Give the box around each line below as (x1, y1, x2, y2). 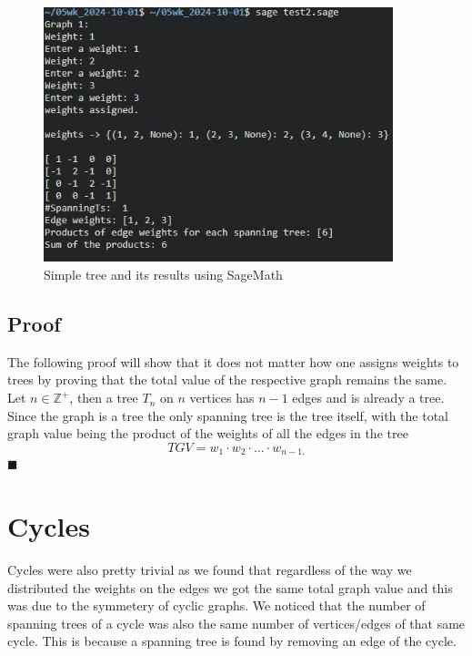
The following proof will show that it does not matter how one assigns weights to (7, 352, 459, 371)
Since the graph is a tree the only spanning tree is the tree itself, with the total (7, 405, 449, 425)
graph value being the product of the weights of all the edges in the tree (7, 424, 408, 443)
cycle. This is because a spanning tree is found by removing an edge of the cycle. (7, 631, 457, 651)
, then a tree (69, 388, 138, 407)
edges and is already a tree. (292, 388, 445, 407)
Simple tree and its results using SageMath (44, 265, 283, 284)
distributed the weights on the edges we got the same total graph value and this (7, 578, 453, 597)
